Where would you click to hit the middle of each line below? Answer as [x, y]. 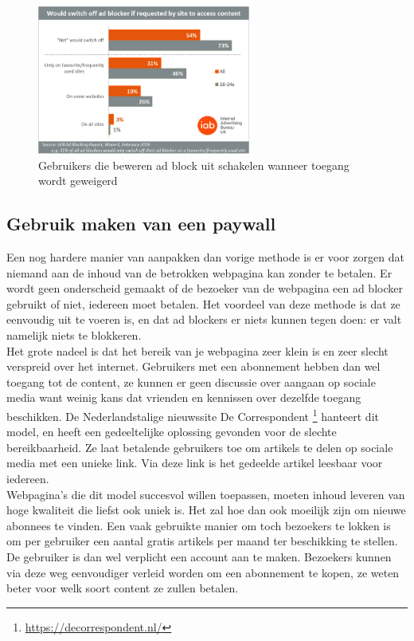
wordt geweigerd [78, 181]
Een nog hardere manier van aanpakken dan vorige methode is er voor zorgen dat [205, 257]
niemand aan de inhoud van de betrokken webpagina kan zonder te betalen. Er [199, 272]
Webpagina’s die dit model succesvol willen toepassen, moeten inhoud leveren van [206, 494]
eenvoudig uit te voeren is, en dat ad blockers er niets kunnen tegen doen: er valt [204, 319]
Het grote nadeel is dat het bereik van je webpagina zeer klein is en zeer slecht [197, 350]
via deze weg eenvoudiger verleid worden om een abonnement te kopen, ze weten [203, 572]
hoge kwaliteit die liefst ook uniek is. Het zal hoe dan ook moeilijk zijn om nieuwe [206, 510]
